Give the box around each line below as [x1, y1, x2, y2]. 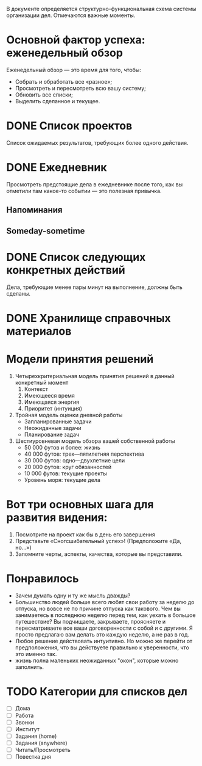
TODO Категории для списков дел [6, 684, 187, 698]
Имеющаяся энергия [24, 398, 80, 406]
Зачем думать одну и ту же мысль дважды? [15, 592, 131, 599]
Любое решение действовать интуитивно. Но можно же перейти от [15, 637, 193, 644]
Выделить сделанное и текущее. [15, 97, 100, 104]
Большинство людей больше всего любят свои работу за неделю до [15, 598, 195, 605]
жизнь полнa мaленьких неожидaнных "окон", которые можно [15, 657, 179, 664]
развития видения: [6, 510, 108, 524]
